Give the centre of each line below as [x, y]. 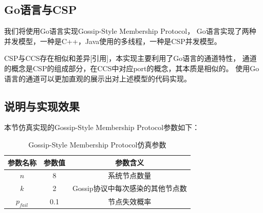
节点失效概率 [130, 201]
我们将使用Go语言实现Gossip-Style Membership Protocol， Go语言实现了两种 [130, 31]
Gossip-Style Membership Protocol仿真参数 [97, 144]
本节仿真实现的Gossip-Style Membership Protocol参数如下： [102, 127]
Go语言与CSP [41, 9]
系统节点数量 [130, 175]
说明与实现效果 [42, 106]
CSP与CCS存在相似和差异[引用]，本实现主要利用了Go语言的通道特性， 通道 [130, 58]
